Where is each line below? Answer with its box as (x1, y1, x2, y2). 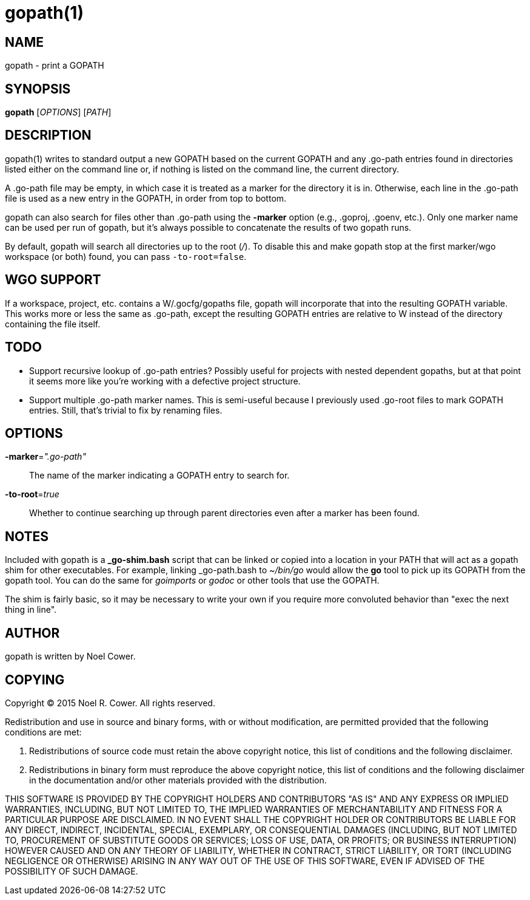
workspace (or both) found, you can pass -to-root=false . (5, 251, 247, 262)
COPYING (5, 672, 65, 687)
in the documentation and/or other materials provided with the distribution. (29, 774, 327, 785)
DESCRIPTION (5, 128, 92, 143)
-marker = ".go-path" (5, 451, 86, 462)
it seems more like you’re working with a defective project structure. (29, 375, 301, 386)
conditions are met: (5, 726, 82, 737)
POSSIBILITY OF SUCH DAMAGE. (5, 865, 138, 876)
